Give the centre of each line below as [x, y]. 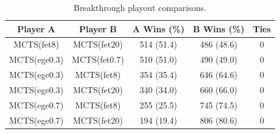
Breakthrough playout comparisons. [140, 7]
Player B [98, 28]
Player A [36, 28]
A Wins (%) [158, 28]
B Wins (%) [219, 28]
